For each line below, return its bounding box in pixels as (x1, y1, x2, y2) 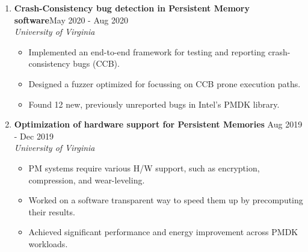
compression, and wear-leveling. (28, 173, 145, 186)
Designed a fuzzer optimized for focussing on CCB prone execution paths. (28, 77, 301, 90)
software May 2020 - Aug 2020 (14, 13, 128, 26)
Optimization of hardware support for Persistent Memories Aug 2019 (14, 118, 303, 131)
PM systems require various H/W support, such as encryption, (28, 161, 260, 174)
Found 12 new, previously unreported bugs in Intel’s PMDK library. (28, 97, 280, 110)
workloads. (28, 237, 68, 250)
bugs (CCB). (73, 57, 120, 70)
